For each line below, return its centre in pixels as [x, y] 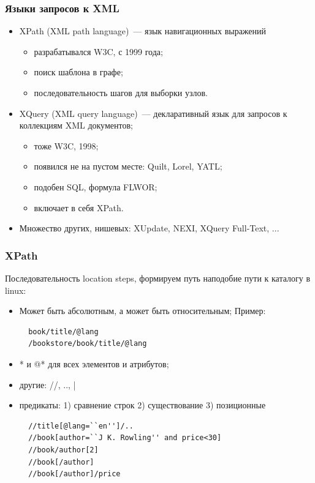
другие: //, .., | [47, 384]
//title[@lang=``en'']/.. [81, 426]
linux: [16, 290]
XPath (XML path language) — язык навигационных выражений [143, 31]
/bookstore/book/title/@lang [88, 344]
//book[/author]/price [74, 474]
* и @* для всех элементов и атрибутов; [94, 363]
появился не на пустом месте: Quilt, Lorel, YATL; [128, 166]
